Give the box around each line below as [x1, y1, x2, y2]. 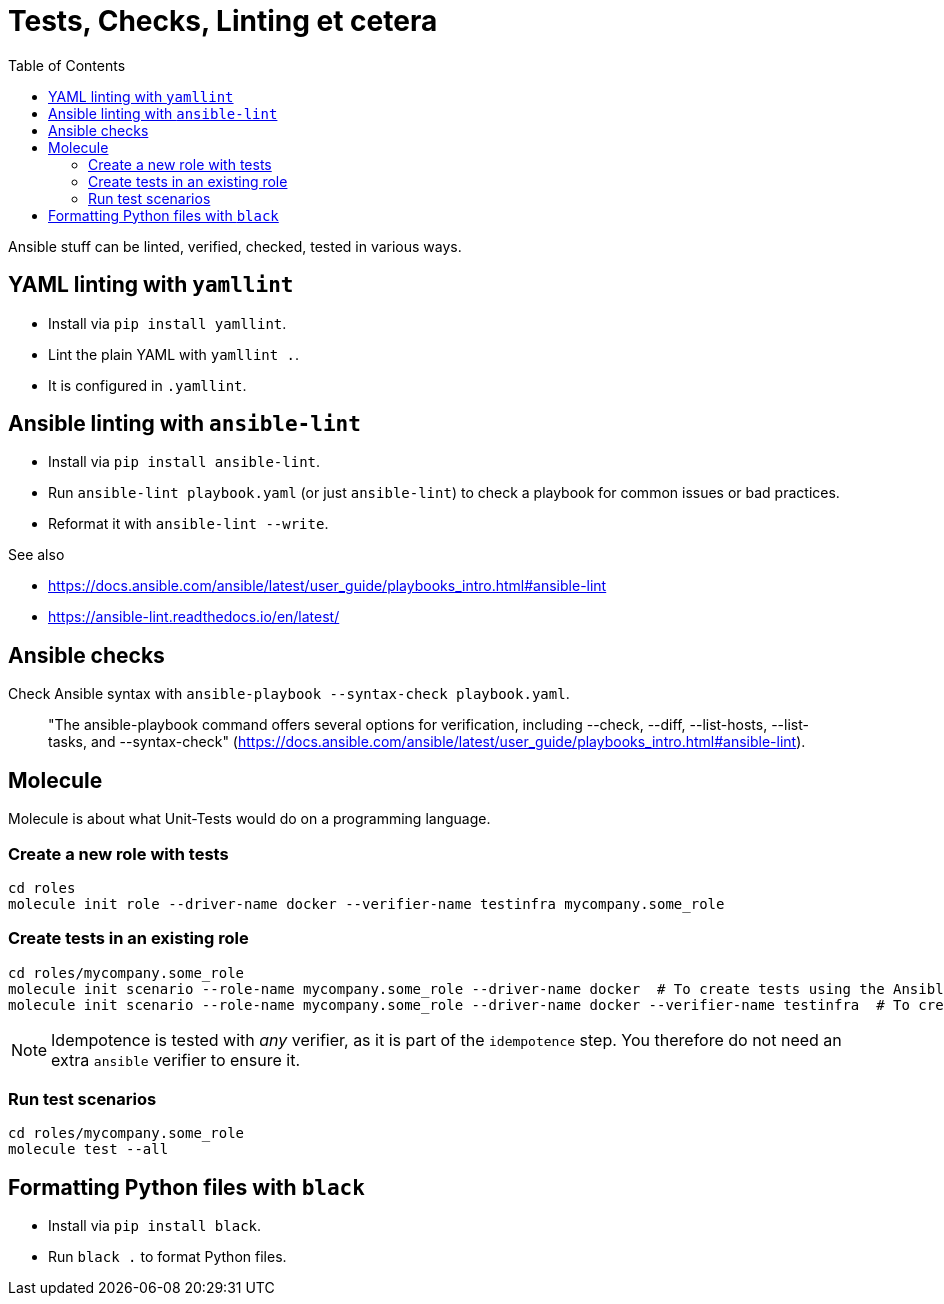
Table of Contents [8, 56, 126, 74]
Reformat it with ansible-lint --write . [48, 515, 329, 533]
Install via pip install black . [48, 1217, 262, 1235]
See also [8, 546, 65, 564]
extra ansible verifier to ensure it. [51, 1049, 300, 1070]
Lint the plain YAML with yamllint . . [48, 345, 300, 363]
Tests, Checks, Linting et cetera [8, 4, 438, 38]
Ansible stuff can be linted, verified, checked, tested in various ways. [8, 237, 462, 255]
